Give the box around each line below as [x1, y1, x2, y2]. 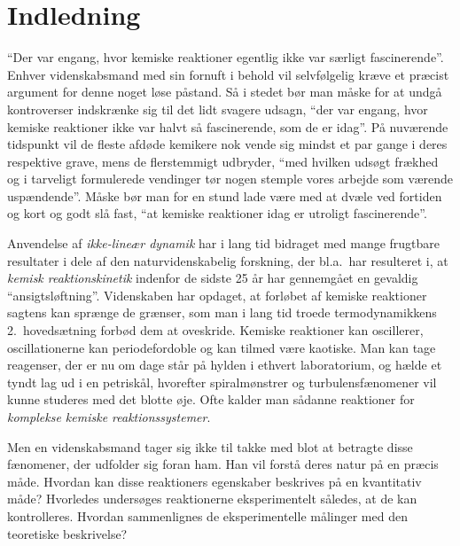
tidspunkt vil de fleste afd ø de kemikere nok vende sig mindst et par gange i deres [7, 135, 448, 153]
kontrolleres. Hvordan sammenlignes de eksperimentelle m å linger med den [7, 506, 408, 525]
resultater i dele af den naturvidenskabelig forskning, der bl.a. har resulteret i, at [7, 251, 448, 269]
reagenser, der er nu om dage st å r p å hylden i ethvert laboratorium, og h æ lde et [7, 355, 442, 374]
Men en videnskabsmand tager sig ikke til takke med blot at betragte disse [7, 437, 413, 456]
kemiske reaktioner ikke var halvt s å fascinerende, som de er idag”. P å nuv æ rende [7, 117, 448, 136]
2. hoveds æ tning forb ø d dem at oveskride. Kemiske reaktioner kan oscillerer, [7, 321, 424, 339]
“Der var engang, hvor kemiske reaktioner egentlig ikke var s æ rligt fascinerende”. [7, 48, 444, 66]
